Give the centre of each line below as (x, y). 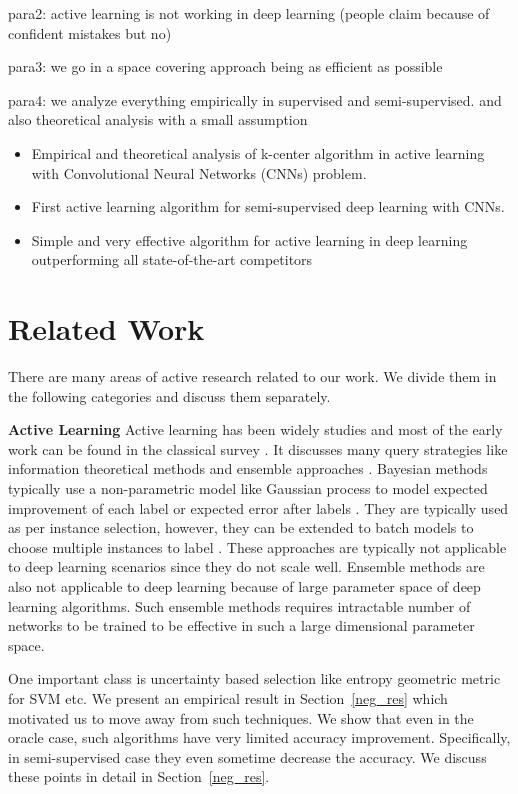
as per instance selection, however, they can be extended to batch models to (241, 527)
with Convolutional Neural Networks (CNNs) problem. (199, 172)
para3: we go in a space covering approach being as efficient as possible (225, 66)
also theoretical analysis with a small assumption (158, 119)
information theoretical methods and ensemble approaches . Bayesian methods (248, 468)
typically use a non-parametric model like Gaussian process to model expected (248, 488)
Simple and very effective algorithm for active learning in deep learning (249, 239)
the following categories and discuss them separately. (169, 395)
